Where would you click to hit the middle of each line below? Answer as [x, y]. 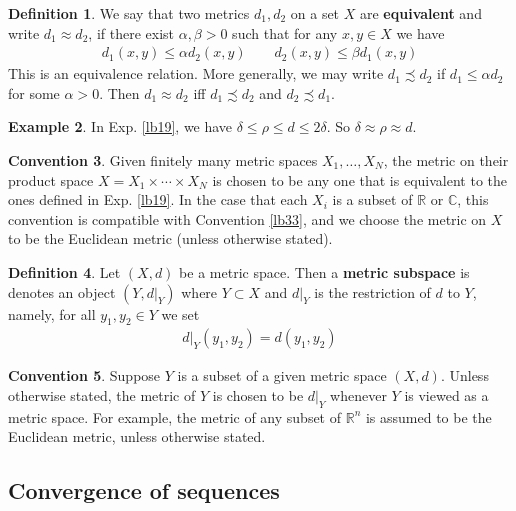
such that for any [285, 32]
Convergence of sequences [144, 490]
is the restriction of [372, 291]
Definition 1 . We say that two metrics [129, 13]
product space [51, 179]
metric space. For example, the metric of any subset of [175, 416]
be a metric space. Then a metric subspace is [324, 271]
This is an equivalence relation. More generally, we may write [196, 73]
